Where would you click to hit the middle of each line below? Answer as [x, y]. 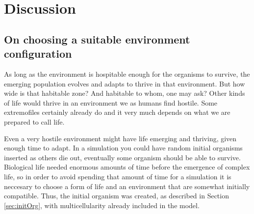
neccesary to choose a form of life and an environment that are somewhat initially [127, 186]
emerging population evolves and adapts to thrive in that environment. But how [125, 83]
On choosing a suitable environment [97, 39]
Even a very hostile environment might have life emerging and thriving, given [120, 138]
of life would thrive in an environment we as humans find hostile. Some [111, 102]
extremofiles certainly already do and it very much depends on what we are [117, 112]
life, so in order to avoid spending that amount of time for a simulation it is [118, 176]
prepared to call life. [34, 121]
